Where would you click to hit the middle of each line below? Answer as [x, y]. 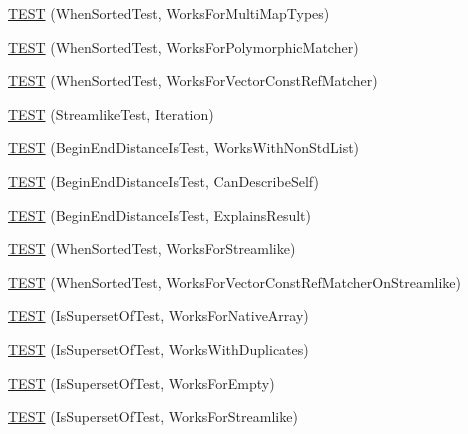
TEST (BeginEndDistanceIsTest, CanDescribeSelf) [163, 180]
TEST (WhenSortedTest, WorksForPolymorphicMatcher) [183, 46]
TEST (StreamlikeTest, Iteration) [111, 113]
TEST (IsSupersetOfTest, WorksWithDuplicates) [158, 348]
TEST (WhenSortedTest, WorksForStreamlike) [152, 248]
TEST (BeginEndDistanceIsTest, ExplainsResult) [159, 214]
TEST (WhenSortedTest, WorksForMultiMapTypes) [169, 13]
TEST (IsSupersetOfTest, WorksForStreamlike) [153, 416]
